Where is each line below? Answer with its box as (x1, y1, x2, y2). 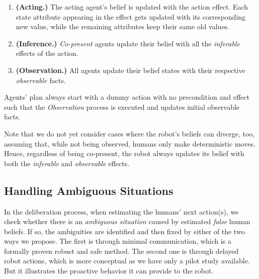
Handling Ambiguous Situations (4, 182, 174, 198)
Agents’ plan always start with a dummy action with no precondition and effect (4, 92, 249, 102)
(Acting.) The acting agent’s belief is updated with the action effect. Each (16, 2, 248, 12)
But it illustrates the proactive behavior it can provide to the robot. (4, 265, 214, 276)
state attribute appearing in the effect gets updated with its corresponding (16, 11, 246, 22)
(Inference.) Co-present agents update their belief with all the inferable (16, 38, 240, 48)
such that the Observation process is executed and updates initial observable (4, 101, 240, 112)
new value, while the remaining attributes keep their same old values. (16, 21, 230, 32)
